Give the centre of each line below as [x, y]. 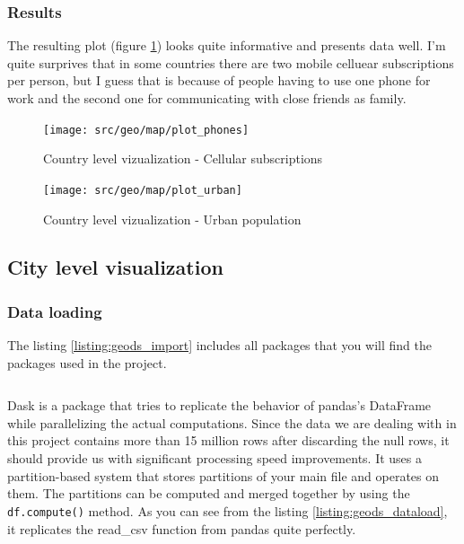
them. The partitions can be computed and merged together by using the [209, 493]
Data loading [55, 311]
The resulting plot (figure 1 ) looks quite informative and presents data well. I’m [227, 45]
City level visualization [115, 267]
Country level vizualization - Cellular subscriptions [183, 158]
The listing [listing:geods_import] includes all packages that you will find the [219, 345]
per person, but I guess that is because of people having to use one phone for [219, 80]
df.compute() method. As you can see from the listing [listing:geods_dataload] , [228, 510]
